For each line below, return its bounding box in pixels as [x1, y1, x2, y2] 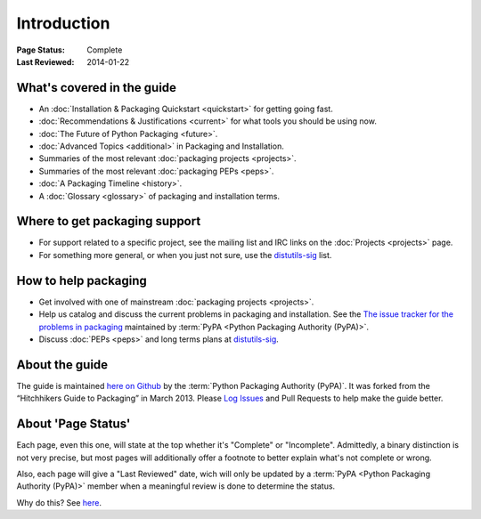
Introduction [16, 13, 110, 33]
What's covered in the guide [16, 80, 177, 95]
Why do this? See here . [16, 497, 102, 507]
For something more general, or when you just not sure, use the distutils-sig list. [38, 249, 332, 260]
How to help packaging [16, 272, 147, 288]
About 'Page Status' [16, 417, 131, 432]
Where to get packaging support [16, 214, 201, 229]
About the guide [16, 357, 109, 372]
